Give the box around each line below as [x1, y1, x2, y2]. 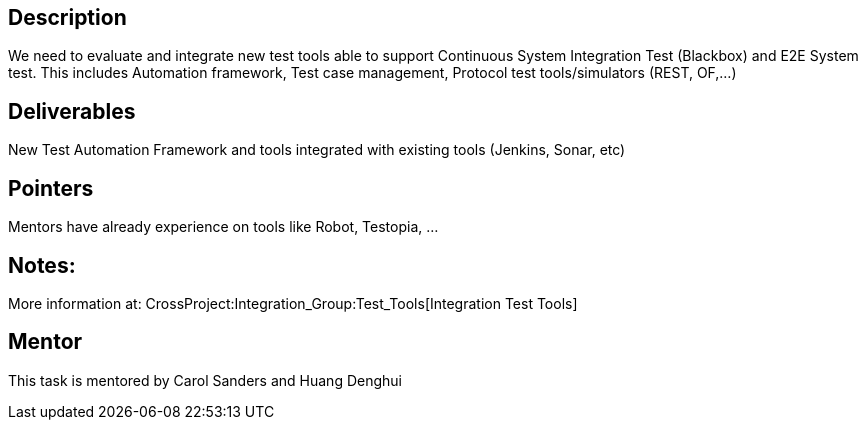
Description [8, 5, 127, 30]
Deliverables [8, 98, 136, 124]
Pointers [8, 175, 94, 201]
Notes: [8, 252, 76, 278]
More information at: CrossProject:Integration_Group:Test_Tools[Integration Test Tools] [8, 294, 578, 312]
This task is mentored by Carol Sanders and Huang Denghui [8, 371, 402, 389]
